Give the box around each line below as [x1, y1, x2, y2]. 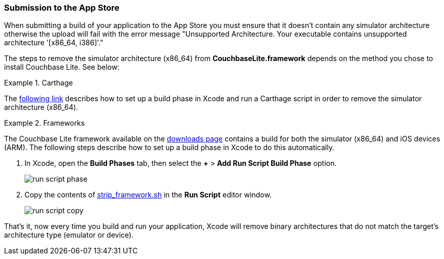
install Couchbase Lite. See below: [4, 63, 120, 72]
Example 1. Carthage [4, 78, 73, 88]
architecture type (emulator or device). [4, 231, 134, 240]
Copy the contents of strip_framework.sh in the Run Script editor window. [24, 190, 272, 199]
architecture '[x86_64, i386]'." [4, 38, 103, 47]
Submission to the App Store [4, 3, 120, 13]
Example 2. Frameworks [4, 119, 85, 128]
